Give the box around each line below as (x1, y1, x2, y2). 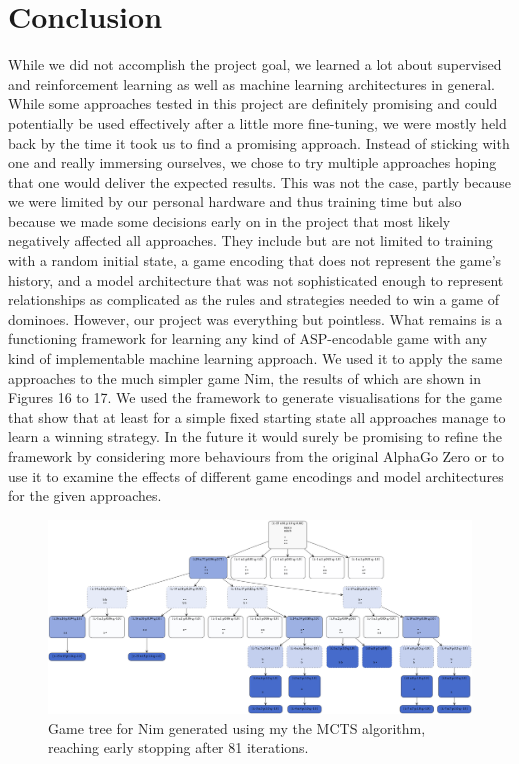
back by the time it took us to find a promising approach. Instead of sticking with (8, 132, 510, 153)
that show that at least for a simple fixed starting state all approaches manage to (8, 406, 506, 427)
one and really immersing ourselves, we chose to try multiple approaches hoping (8, 152, 497, 173)
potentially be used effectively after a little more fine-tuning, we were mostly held (8, 112, 507, 133)
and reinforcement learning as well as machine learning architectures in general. (8, 73, 495, 94)
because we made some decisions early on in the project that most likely (8, 210, 451, 231)
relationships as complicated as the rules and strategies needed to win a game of (8, 289, 499, 310)
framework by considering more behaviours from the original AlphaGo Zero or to (8, 446, 505, 466)
